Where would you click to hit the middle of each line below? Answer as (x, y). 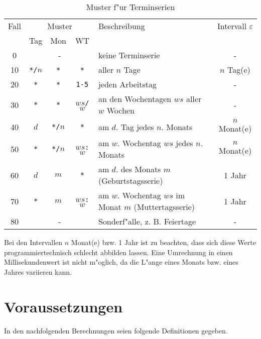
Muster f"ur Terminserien (130, 7)
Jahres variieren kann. (38, 271)
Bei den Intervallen (33, 242)
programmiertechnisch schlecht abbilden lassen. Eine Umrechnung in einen (118, 252)
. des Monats (138, 169)
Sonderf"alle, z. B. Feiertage (147, 221)
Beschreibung (121, 26)
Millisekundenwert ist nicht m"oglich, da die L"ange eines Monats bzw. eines (121, 262)
